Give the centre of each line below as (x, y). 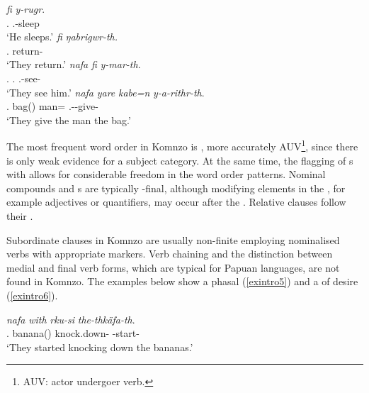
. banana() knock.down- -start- (73, 333)
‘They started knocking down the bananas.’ (100, 347)
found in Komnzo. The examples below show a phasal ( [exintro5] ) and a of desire (182, 281)
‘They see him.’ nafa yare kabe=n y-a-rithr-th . (106, 92)
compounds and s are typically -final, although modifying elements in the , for (176, 188)
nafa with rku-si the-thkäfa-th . (71, 319)
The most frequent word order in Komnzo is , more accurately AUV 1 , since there (182, 145)
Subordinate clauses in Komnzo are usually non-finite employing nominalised (173, 239)
